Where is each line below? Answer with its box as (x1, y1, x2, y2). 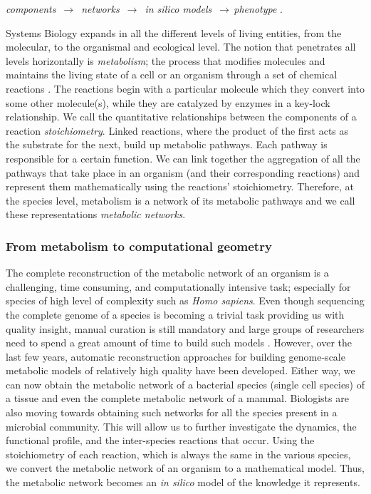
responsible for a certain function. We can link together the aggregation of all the (6, 150, 360, 165)
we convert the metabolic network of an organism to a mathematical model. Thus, (6, 460, 365, 475)
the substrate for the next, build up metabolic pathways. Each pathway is (6, 137, 328, 152)
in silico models (145, 1, 212, 16)
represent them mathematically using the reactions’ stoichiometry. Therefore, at (6, 179, 354, 194)
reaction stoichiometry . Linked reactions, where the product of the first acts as (6, 123, 349, 138)
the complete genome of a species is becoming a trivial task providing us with (6, 307, 345, 321)
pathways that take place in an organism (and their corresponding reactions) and (6, 165, 360, 180)
